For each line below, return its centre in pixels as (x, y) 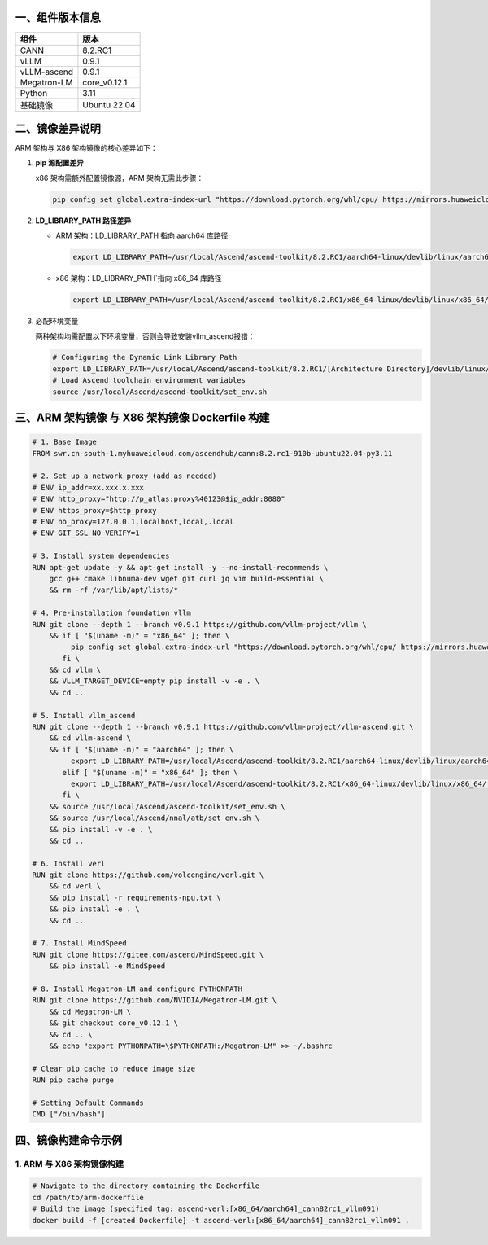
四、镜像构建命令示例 (68, 1140)
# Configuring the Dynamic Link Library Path (145, 357)
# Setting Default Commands (88, 1103)
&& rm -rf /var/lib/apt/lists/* (114, 590)
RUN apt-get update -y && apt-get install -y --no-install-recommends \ (180, 567)
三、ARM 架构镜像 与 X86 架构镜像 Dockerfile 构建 (142, 418)
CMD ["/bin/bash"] (69, 1114)
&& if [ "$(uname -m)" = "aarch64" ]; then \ (142, 750)
